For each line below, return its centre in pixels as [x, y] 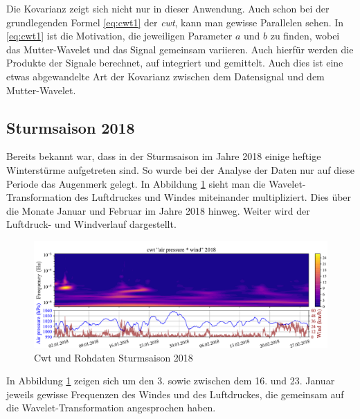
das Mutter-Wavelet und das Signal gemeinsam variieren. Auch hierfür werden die [180, 49]
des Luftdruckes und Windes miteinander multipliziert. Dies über [213, 197]
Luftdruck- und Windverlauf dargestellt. [91, 224]
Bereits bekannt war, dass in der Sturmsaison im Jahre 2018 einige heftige [164, 156]
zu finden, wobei [305, 36]
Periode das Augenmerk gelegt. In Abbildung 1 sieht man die [136, 183]
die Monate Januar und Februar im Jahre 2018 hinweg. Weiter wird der [158, 210]
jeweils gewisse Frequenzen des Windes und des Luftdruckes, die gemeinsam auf [175, 394]
